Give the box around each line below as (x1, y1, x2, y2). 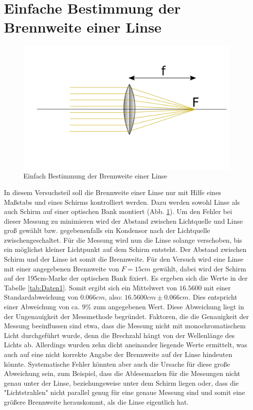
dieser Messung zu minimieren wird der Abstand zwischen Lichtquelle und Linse (4, 215, 243, 226)
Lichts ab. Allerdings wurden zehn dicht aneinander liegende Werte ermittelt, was (4, 339, 247, 350)
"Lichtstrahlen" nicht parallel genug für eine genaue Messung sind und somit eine (4, 387, 245, 397)
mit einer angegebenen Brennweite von (4, 263, 119, 273)
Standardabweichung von (4, 292, 78, 302)
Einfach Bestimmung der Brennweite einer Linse (23, 171, 167, 181)
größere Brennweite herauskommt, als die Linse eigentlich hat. (4, 396, 189, 407)
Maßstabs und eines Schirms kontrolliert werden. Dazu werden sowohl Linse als (4, 196, 240, 207)
